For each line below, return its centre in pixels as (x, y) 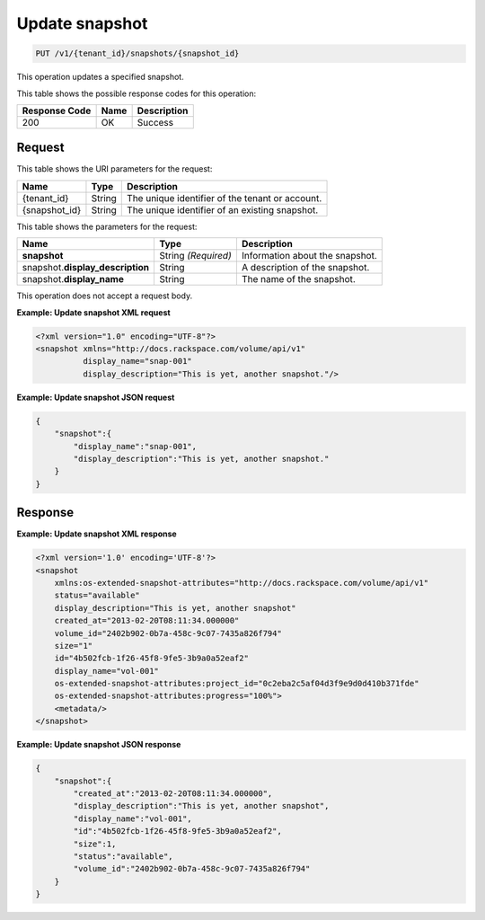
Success (155, 122)
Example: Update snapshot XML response (97, 534)
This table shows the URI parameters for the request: (115, 169)
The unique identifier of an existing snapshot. (223, 209)
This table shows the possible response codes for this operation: (137, 93)
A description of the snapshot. (305, 268)
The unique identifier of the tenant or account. (225, 198)
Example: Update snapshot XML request (93, 312)
